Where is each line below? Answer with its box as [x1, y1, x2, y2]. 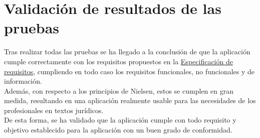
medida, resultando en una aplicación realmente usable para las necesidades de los [4, 95, 256, 106]
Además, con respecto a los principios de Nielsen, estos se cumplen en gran [4, 85, 233, 96]
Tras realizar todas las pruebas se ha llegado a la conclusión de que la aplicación [4, 46, 250, 57]
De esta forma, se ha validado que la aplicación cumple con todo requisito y [4, 115, 236, 125]
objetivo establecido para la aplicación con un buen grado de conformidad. [4, 125, 232, 135]
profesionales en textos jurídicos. [4, 105, 104, 115]
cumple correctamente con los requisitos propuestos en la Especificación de [4, 56, 233, 66]
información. [4, 76, 42, 86]
